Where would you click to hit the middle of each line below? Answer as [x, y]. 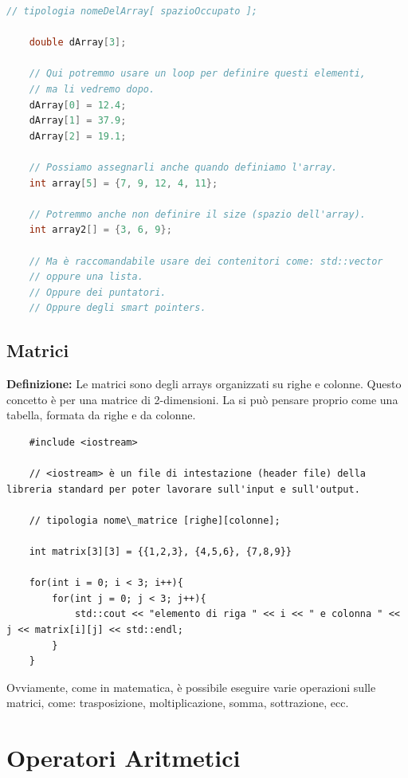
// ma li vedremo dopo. [92, 89]
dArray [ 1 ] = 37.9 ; [78, 121]
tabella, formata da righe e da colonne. [101, 415]
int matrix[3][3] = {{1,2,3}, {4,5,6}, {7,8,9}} [160, 552]
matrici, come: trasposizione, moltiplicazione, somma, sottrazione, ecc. [178, 703]
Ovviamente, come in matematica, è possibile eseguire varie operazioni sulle [191, 687]
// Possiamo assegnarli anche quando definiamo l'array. [183, 167]
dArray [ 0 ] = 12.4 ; [78, 105]
